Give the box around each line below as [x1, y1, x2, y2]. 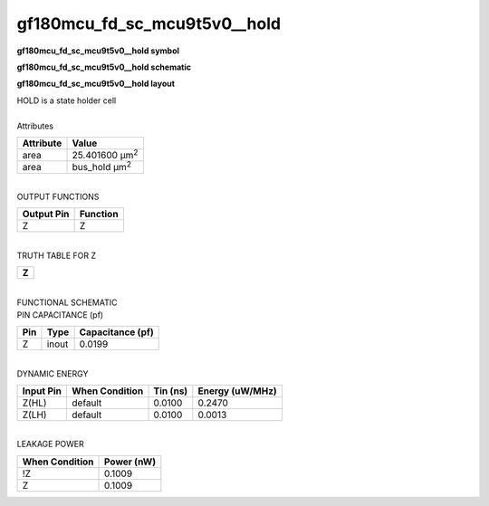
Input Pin [22, 385, 62, 397]
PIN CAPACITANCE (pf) [16, 309, 104, 320]
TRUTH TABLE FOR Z [16, 250, 97, 261]
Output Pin [22, 208, 70, 221]
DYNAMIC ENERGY [16, 368, 89, 379]
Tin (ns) [153, 385, 188, 397]
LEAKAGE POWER [16, 439, 85, 450]
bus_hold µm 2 [72, 159, 131, 174]
